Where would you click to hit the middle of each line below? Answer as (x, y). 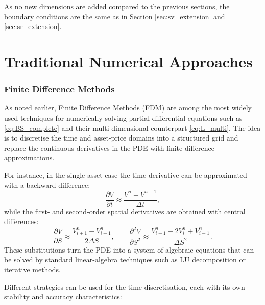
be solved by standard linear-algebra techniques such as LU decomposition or (125, 259)
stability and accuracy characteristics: (63, 297)
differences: (21, 221)
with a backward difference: (47, 185)
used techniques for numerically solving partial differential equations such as (123, 117)
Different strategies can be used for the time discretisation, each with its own (125, 286)
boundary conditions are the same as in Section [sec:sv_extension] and (115, 16)
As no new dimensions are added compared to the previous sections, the (117, 6)
